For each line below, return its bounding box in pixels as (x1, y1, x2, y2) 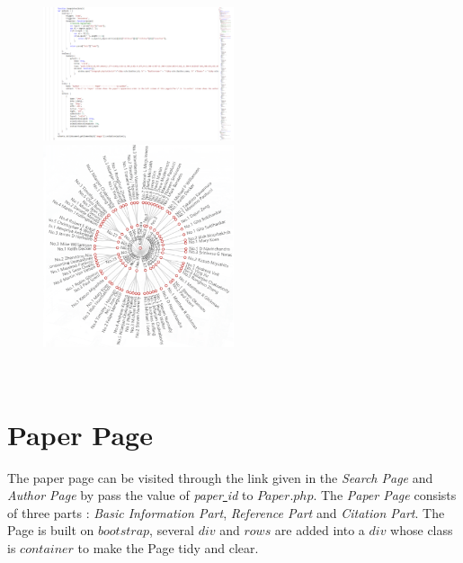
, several (149, 521, 194, 540)
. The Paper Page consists (313, 486, 457, 505)
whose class (390, 521, 453, 540)
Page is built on (7, 521, 94, 540)
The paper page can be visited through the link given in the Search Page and (7, 468, 433, 487)
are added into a (274, 521, 365, 540)
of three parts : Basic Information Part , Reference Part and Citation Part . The (7, 503, 445, 522)
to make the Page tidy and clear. (77, 538, 259, 557)
